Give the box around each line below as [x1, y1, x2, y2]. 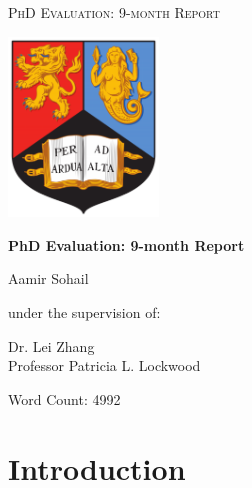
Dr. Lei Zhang [8, 335, 95, 356]
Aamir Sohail [8, 268, 89, 289]
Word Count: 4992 [8, 388, 121, 409]
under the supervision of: [8, 302, 161, 323]
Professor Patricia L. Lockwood [8, 355, 201, 376]
